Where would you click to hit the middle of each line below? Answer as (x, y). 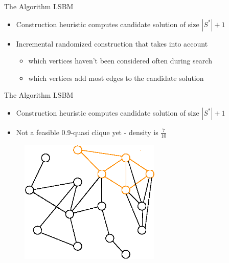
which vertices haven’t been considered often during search (120, 61)
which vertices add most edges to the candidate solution (116, 78)
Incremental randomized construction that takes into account (112, 43)
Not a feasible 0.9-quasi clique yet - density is (87, 132)
